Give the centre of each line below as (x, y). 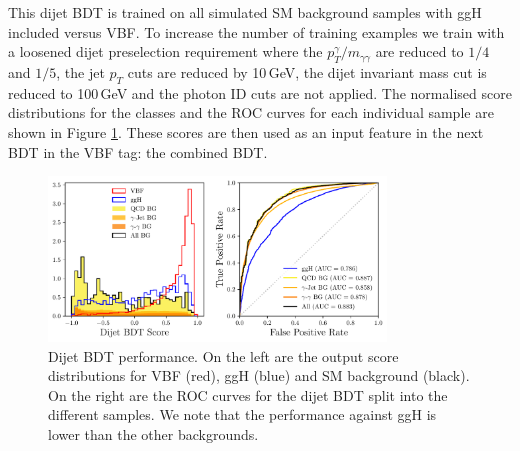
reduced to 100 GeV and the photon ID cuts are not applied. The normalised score (260, 92)
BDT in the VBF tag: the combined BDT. (138, 151)
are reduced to (419, 51)
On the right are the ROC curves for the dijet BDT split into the (248, 394)
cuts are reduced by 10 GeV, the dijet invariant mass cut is (307, 71)
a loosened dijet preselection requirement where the (165, 51)
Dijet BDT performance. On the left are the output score (223, 355)
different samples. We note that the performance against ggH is (242, 414)
